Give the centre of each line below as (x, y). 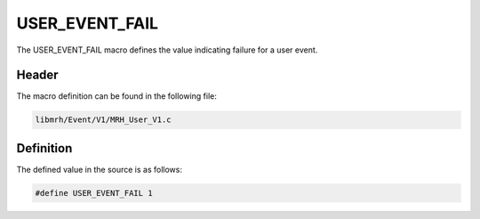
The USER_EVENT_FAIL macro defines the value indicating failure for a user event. (167, 50)
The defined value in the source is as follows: (99, 169)
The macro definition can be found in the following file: (117, 96)
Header (37, 75)
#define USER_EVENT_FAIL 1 (94, 193)
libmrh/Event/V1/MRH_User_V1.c (104, 120)
